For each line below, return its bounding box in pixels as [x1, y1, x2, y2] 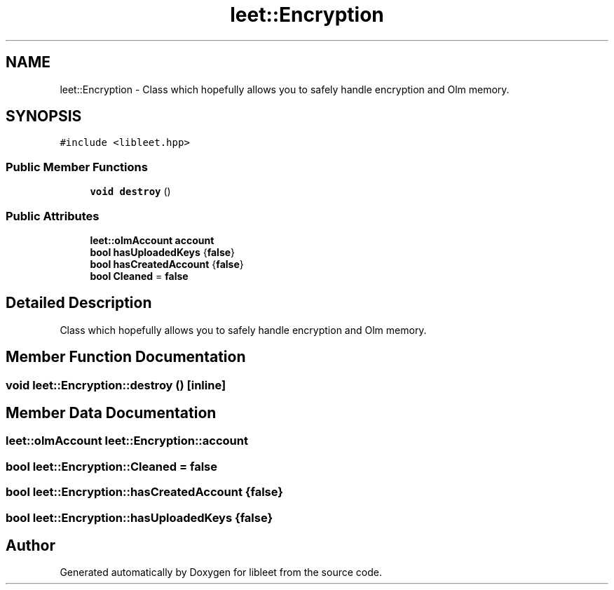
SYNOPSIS [6, 107, 82, 126]
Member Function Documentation [6, 348, 246, 366]
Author [6, 537, 55, 555]
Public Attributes [6, 208, 100, 223]
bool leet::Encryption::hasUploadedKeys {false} [6, 510, 273, 525]
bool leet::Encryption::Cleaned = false [6, 459, 217, 474]
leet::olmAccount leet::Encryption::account [6, 434, 248, 448]
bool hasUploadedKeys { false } [90, 246, 236, 258]
